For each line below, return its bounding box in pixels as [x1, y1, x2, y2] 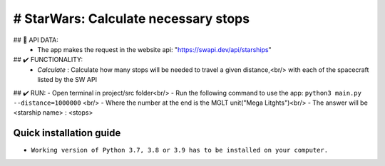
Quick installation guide [13, 127, 121, 139]
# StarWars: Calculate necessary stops [13, 11, 250, 26]
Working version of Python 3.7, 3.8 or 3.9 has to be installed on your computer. [31, 146, 328, 155]
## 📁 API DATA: [13, 36, 58, 44]
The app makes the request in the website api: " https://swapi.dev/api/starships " [37, 45, 272, 53]
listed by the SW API [37, 76, 98, 84]
